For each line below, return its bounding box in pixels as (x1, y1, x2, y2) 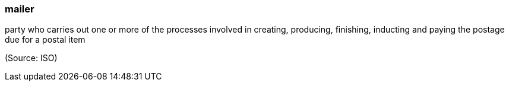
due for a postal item (5, 34, 86, 45)
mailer (5, 3, 34, 15)
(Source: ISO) (5, 53, 58, 63)
